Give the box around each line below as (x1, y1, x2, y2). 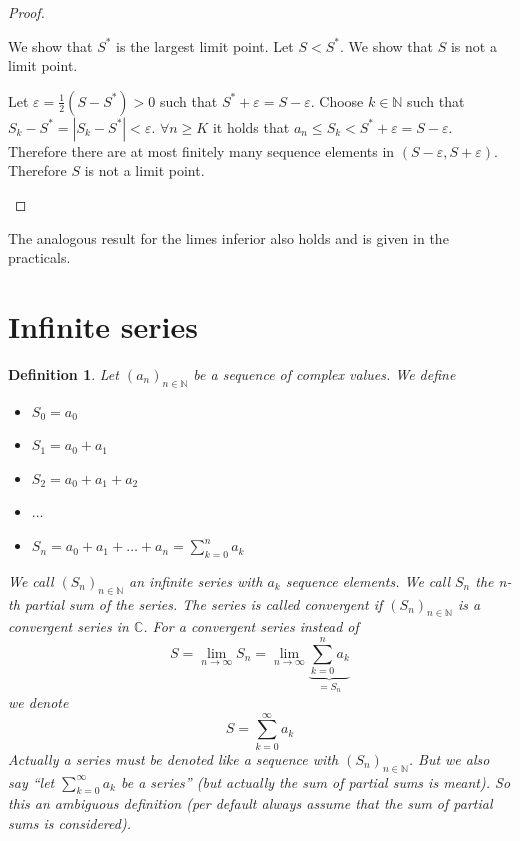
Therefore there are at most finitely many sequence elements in (8, 140, 395, 161)
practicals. (8, 247, 71, 268)
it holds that (212, 116, 290, 137)
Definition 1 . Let (8, 363, 119, 384)
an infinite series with (129, 570, 263, 591)
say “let (8, 771, 55, 792)
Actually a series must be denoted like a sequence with (8, 748, 339, 769)
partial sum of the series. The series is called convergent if (24, 593, 383, 614)
